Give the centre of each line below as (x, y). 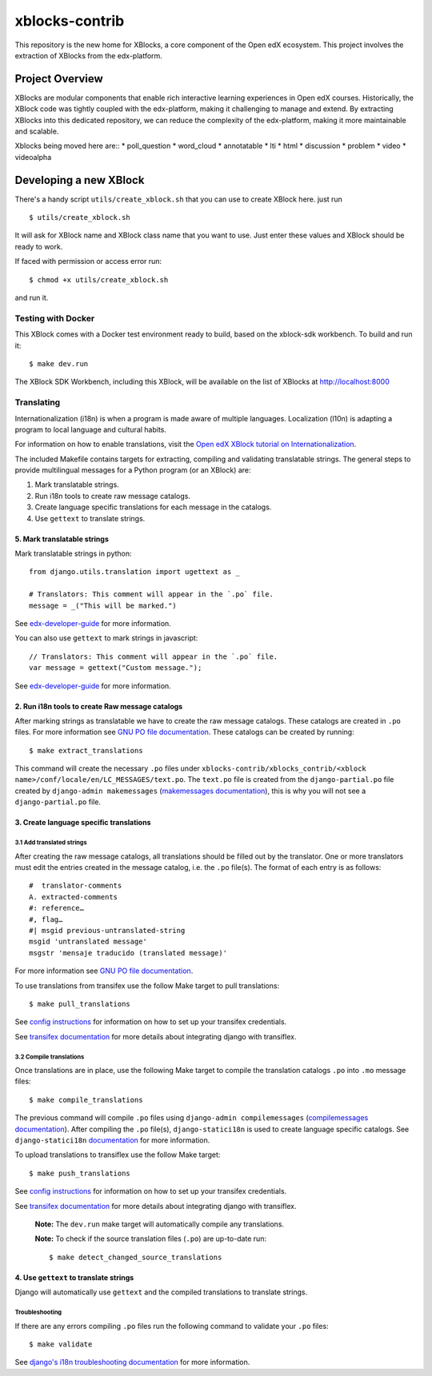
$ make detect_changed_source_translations (136, 1257)
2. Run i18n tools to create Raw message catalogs (99, 706)
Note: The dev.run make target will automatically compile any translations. (159, 1224)
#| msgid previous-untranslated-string (107, 930)
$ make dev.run (59, 363)
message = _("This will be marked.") (103, 605)
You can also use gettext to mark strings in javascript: (106, 638)
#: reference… (56, 908)
